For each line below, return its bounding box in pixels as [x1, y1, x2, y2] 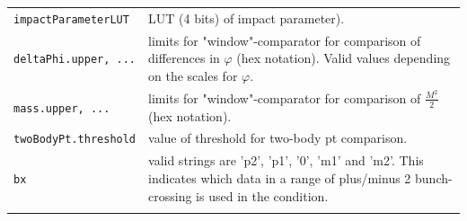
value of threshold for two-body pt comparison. [148, 128, 408, 147]
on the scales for [148, 66, 238, 84]
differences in [148, 49, 220, 67]
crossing [148, 186, 192, 205]
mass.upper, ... [13, 102, 110, 115]
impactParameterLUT [13, 13, 129, 26]
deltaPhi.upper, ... [13, 53, 137, 66]
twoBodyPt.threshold [13, 133, 137, 146]
